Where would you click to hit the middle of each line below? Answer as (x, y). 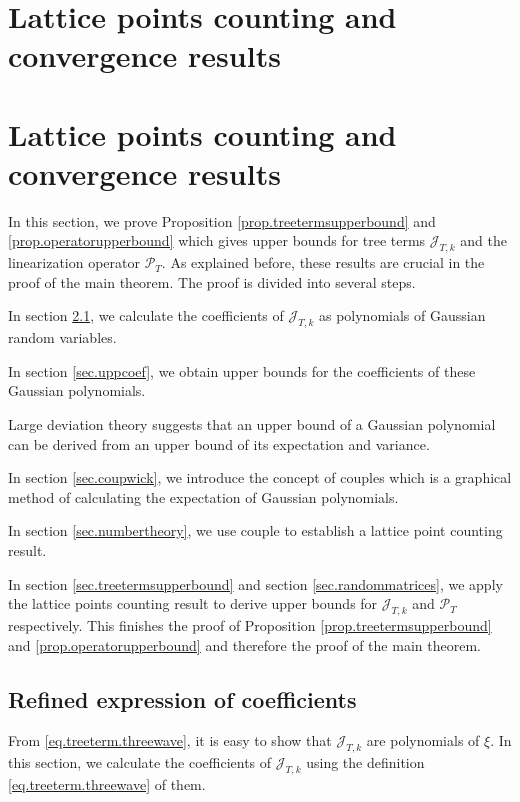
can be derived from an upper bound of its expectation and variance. (219, 443)
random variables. (62, 337)
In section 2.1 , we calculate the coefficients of (146, 315)
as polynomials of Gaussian (402, 315)
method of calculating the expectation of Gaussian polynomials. (203, 496)
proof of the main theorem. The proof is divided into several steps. (212, 281)
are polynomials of (423, 740)
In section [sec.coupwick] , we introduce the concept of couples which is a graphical (260, 477)
